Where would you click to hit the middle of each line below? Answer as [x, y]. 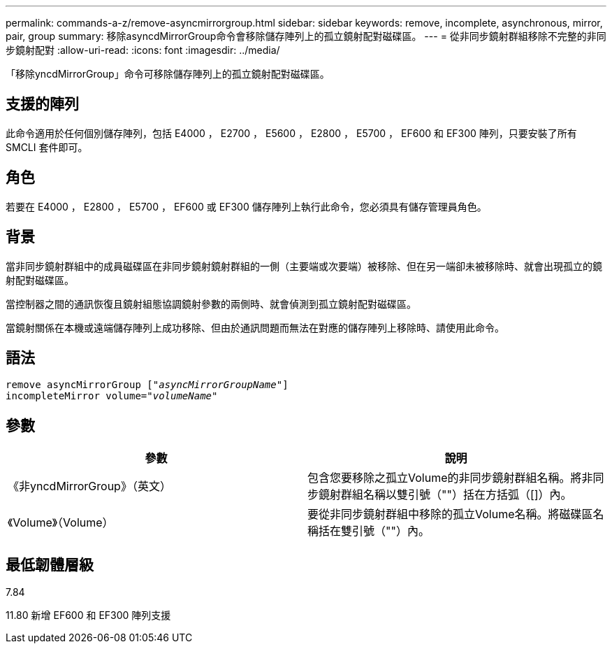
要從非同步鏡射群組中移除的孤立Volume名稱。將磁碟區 [450, 514]
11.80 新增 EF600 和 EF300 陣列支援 [88, 615]
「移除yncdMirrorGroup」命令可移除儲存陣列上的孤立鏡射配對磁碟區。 [168, 74]
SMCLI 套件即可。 [47, 147]
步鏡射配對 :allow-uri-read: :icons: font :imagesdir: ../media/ [143, 50]
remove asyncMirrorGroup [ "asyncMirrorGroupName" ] [147, 385]
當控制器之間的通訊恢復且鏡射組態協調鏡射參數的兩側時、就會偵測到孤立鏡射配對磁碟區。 [211, 304]
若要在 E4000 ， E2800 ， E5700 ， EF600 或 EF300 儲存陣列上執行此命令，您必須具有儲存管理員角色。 [246, 206]
